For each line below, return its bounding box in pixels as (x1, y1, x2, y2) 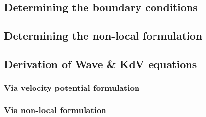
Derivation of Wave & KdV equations (4, 56, 197, 71)
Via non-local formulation (4, 104, 106, 116)
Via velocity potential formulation (4, 82, 140, 94)
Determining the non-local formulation (4, 28, 203, 43)
